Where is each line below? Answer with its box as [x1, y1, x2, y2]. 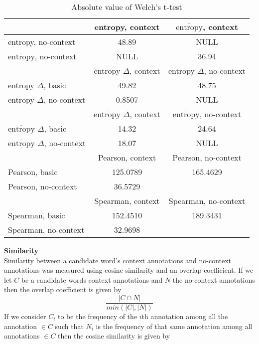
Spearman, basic [8, 209, 65, 221]
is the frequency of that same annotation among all [96, 321, 253, 331]
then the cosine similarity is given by [58, 331, 170, 341]
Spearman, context [94, 195, 160, 206]
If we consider [4, 311, 46, 322]
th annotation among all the [141, 311, 228, 322]
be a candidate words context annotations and [21, 274, 163, 285]
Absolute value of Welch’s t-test [71, 1, 182, 12]
